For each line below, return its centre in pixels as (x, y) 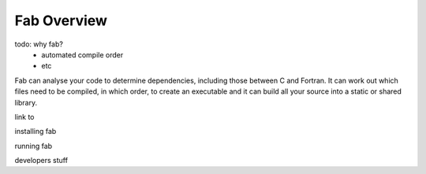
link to (24, 117)
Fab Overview (61, 20)
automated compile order (82, 54)
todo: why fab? (39, 44)
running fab (34, 146)
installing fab (35, 131)
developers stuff (41, 161)
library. (26, 102)
